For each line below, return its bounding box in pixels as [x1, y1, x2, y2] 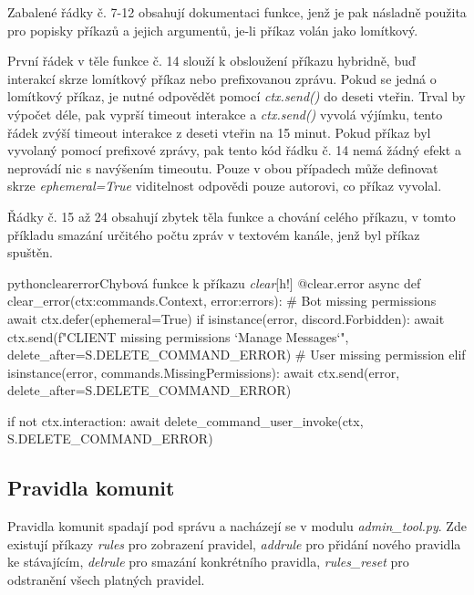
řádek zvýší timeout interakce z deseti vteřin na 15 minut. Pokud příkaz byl [7, 122, 431, 141]
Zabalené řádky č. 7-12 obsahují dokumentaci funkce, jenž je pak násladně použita [7, 3, 467, 21]
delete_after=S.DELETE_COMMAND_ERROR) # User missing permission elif [7, 345, 466, 364]
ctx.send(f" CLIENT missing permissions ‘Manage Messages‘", [7, 327, 349, 346]
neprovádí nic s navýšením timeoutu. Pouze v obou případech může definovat [7, 158, 438, 177]
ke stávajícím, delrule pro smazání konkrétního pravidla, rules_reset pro [7, 552, 409, 571]
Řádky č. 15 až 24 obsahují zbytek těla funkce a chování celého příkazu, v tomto [7, 206, 456, 225]
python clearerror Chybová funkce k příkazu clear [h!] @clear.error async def [7, 273, 421, 292]
